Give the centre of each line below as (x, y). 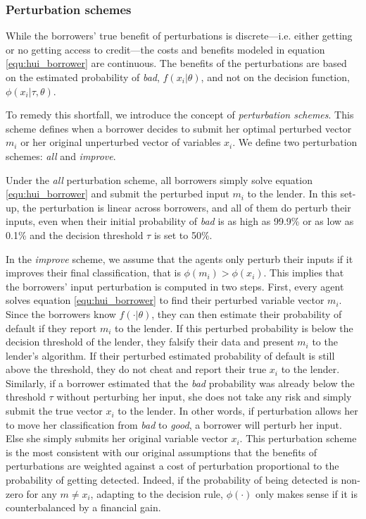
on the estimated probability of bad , (83, 77)
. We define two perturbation (295, 142)
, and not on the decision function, (275, 77)
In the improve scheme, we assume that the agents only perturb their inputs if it (179, 258)
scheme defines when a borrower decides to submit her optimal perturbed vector (179, 128)
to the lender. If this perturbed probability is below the (234, 328)
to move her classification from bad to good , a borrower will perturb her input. (174, 424)
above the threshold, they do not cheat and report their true (136, 369)
